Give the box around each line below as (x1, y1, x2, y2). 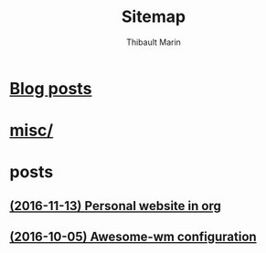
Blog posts (9, 78, 92, 99)
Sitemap (121, 6, 186, 27)
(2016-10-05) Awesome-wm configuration (9, 229, 258, 245)
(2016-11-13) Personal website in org (9, 198, 221, 214)
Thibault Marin (126, 37, 181, 47)
